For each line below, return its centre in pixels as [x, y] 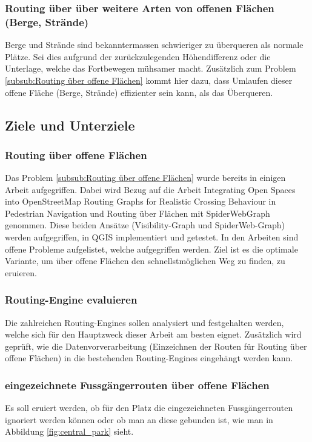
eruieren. [21, 272]
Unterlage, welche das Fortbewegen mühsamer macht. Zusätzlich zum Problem [151, 68]
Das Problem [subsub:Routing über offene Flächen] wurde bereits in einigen [145, 178]
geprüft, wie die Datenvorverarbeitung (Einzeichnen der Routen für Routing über [156, 346]
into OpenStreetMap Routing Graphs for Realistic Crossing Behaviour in [141, 201]
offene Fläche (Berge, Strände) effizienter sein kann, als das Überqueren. [139, 92]
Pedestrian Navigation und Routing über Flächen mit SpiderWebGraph [138, 213]
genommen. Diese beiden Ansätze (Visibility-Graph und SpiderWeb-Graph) [145, 225]
